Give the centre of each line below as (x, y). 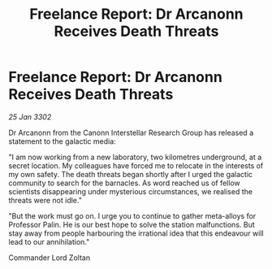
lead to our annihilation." (49, 241)
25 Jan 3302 (30, 117)
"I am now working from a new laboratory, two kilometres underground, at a (135, 157)
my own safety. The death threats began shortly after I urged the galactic (131, 174)
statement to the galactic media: (62, 141)
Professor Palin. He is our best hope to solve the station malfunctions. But (132, 224)
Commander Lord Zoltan (50, 258)
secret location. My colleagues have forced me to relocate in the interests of (136, 165)
